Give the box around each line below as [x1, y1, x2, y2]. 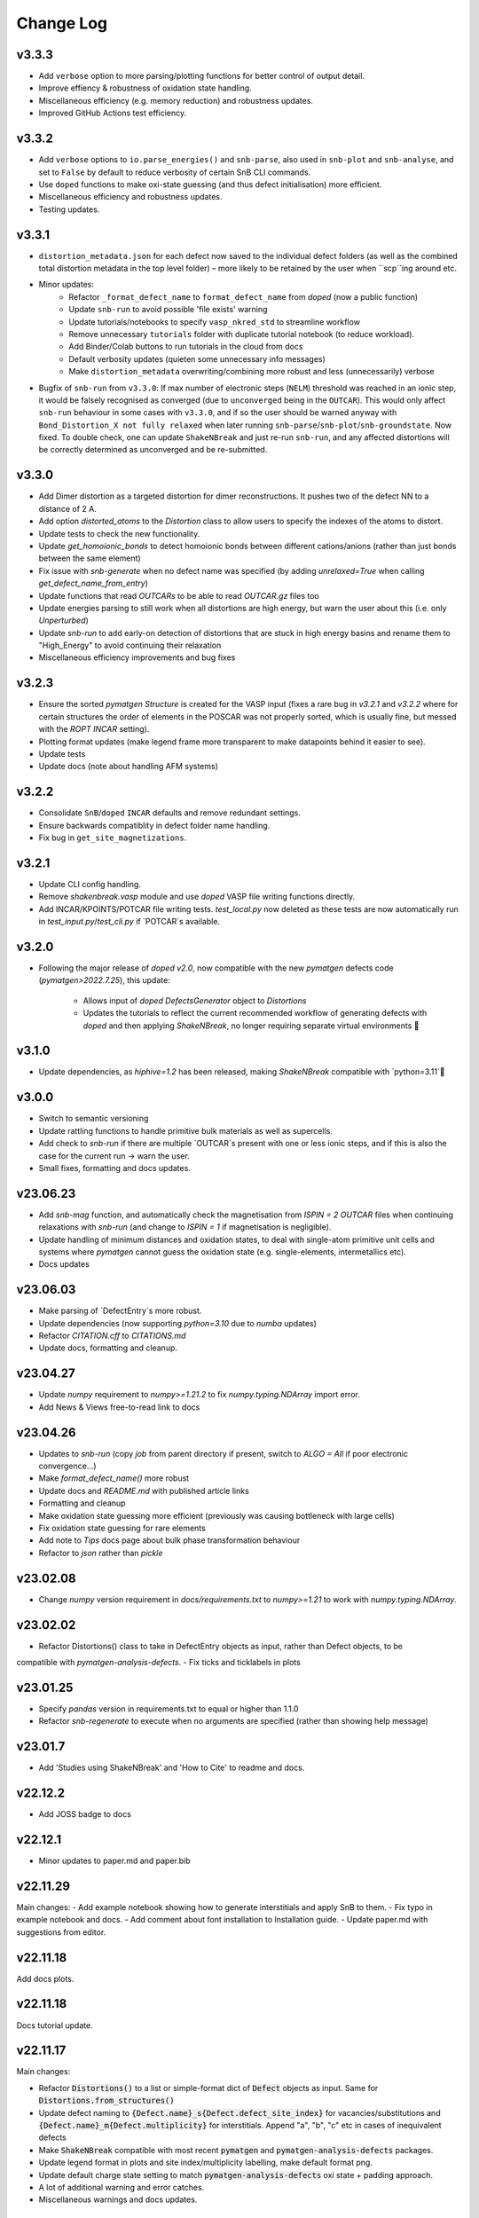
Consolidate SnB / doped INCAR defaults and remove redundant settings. [38, 807, 302, 818]
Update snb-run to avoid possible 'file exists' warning [68, 304, 268, 315]
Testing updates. [38, 204, 100, 215]
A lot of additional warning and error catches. [38, 2182, 205, 2192]
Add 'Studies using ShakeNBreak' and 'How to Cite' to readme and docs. [38, 1762, 305, 1774]
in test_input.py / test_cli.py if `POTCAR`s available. [38, 916, 221, 927]
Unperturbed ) [38, 615, 89, 625]
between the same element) [38, 553, 141, 563]
